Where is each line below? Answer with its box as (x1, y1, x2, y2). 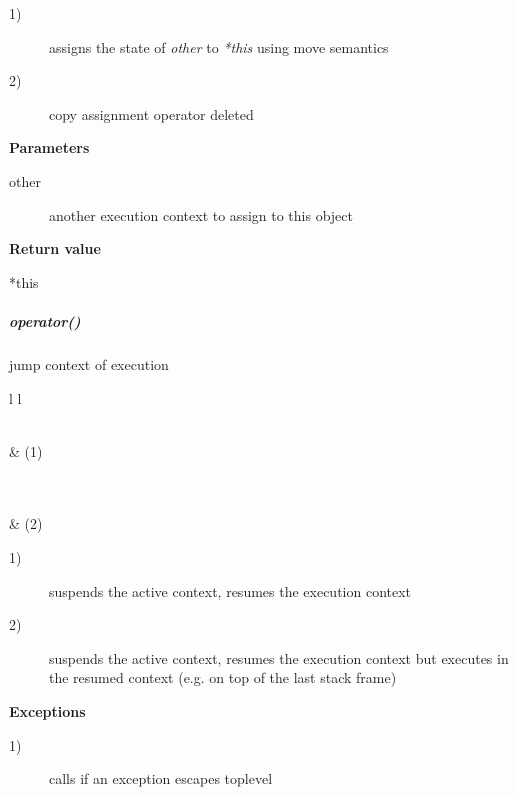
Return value (9, 238, 101, 259)
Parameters (9, 137, 90, 158)
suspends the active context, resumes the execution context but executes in (49, 647, 509, 668)
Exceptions (9, 701, 86, 722)
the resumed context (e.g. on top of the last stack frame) (49, 667, 397, 688)
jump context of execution (9, 353, 169, 374)
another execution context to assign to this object (49, 204, 353, 225)
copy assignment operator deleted (49, 103, 254, 124)
